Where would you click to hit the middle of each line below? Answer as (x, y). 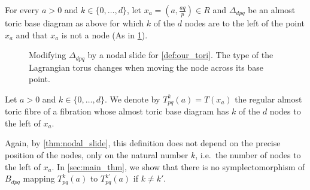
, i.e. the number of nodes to (248, 155)
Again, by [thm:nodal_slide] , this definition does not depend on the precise (143, 143)
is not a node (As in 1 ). (104, 34)
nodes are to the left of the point (245, 23)
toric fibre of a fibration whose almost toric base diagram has (117, 111)
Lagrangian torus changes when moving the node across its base (146, 67)
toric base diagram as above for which (75, 23)
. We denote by (132, 99)
